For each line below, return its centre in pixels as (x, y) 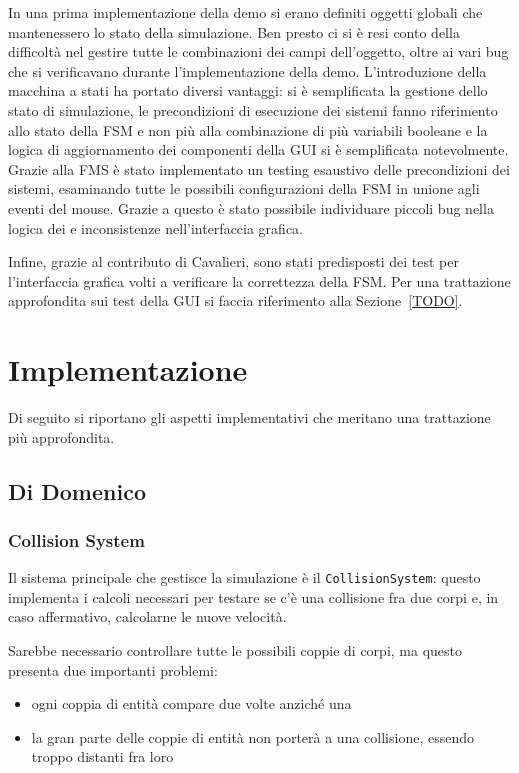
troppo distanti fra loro (102, 756)
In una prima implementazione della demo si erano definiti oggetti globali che (245, 12)
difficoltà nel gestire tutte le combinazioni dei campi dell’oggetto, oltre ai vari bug (258, 51)
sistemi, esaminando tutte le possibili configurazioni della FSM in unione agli (244, 188)
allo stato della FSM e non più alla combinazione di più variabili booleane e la (248, 129)
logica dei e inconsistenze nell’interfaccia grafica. (155, 227)
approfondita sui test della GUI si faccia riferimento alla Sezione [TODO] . (235, 300)
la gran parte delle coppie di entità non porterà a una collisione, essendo (252, 736)
